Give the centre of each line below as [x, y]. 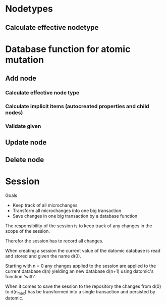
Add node [21, 79]
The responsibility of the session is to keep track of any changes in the [79, 226]
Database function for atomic [68, 49]
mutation [25, 60]
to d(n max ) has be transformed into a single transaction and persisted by [80, 292]
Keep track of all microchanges [45, 205]
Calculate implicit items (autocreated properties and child [77, 106]
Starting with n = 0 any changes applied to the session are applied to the [81, 266]
